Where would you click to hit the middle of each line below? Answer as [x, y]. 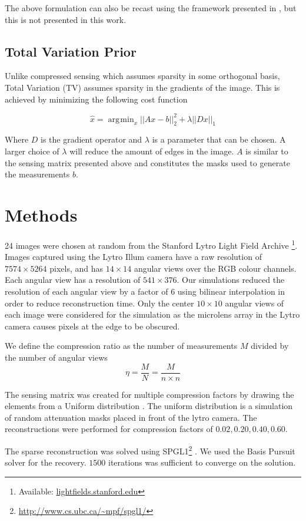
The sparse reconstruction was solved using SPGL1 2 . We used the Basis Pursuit [150, 450]
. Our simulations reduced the [231, 280]
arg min [121, 119]
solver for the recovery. [46, 462]
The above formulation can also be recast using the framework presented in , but [151, 8]
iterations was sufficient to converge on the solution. [202, 462]
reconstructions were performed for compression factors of [109, 429]
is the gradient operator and [92, 139]
